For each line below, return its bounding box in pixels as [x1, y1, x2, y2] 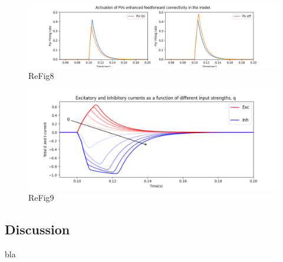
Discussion [5, 220, 70, 238]
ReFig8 [28, 69, 54, 81]
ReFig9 [28, 191, 54, 204]
